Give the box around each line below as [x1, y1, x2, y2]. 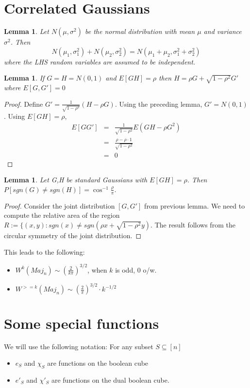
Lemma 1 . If [4, 73, 45, 83]
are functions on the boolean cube [47, 357, 149, 368]
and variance [203, 26, 242, 36]
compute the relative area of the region [4, 210, 120, 220]
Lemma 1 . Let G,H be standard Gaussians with [4, 175, 148, 185]
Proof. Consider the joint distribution [4, 200, 115, 210]
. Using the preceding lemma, [115, 98, 202, 109]
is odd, [115, 264, 135, 275]
